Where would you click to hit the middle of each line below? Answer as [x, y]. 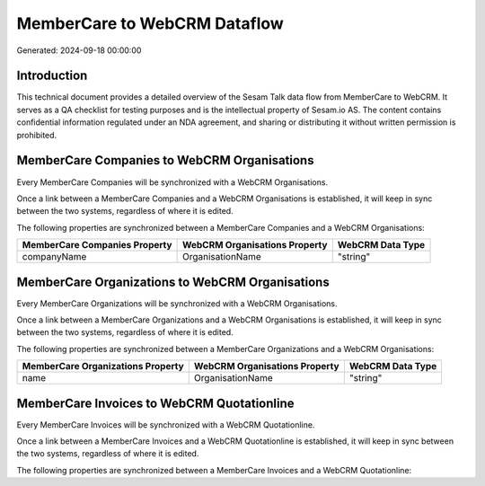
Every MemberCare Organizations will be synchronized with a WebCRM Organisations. [177, 303]
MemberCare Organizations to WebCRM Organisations [173, 282]
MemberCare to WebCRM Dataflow [150, 23]
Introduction [52, 76]
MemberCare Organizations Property [103, 367]
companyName [54, 257]
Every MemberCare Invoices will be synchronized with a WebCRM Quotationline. [166, 424]
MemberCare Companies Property [97, 245]
